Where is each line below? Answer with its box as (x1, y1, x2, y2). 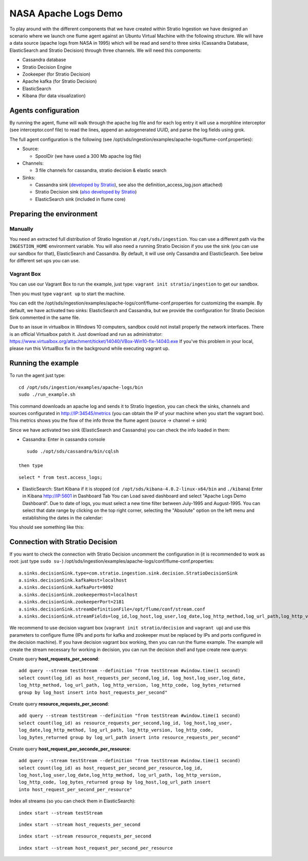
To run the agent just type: (9, 372, 66, 379)
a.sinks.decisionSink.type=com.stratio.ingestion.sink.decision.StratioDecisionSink (18, 570, 238, 576)
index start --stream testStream (18, 810, 103, 816)
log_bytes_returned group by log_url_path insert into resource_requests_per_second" (18, 734, 241, 740)
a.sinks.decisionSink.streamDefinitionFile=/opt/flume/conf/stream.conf (18, 606, 205, 612)
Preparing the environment (9, 209, 98, 218)
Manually (9, 225, 33, 232)
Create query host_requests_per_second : (9, 656, 100, 662)
